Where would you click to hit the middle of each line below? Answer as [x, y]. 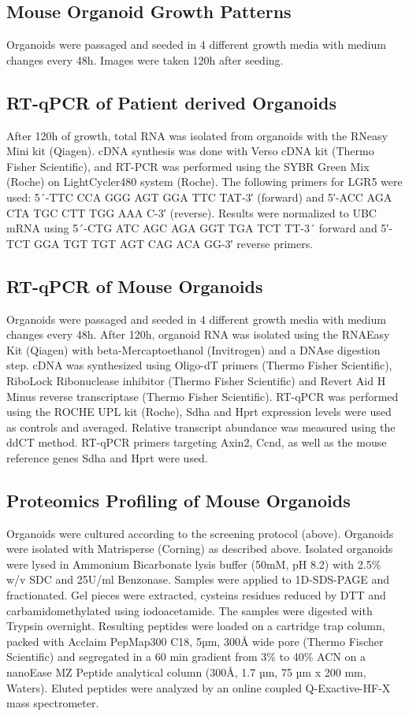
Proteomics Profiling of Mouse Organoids [178, 500]
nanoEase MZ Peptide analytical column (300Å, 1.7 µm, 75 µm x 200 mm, [186, 672]
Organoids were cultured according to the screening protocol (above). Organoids [200, 533]
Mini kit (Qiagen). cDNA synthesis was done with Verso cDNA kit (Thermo [190, 151]
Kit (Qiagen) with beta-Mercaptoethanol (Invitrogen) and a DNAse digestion [193, 349]
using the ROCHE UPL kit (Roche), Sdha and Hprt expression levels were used [199, 412]
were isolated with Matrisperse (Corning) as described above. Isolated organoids [200, 549]
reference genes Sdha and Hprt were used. [107, 457]
